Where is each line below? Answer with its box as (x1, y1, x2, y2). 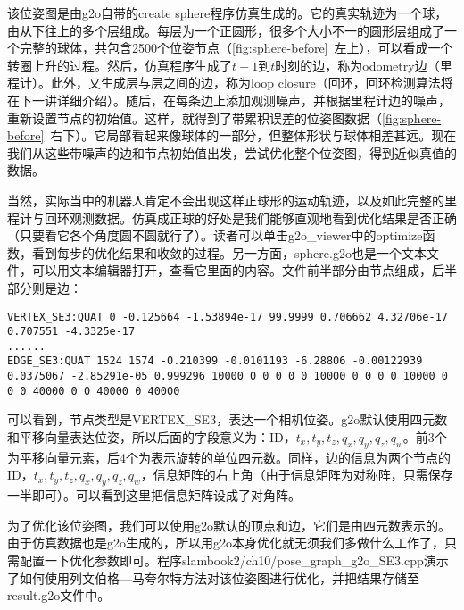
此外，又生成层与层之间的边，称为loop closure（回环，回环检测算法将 (50, 73, 453, 92)
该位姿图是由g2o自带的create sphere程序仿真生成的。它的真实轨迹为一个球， (7, 4, 448, 21)
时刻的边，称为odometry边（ (275, 55, 440, 74)
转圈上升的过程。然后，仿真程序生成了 (7, 55, 232, 74)
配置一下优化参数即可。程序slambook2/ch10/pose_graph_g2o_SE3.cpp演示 (19, 551, 449, 569)
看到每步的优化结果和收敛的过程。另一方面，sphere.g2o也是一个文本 (31, 243, 427, 262)
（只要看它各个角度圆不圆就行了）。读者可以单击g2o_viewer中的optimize (7, 226, 423, 245)
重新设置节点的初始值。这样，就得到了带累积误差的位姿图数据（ (7, 108, 382, 127)
